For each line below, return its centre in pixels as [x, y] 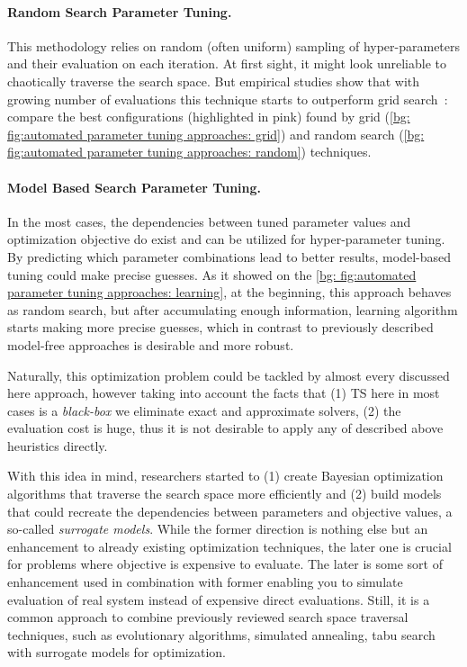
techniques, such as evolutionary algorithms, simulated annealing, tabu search [221, 634]
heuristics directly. [58, 445]
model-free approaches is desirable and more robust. [151, 344]
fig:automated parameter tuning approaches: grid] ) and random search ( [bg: [216, 134]
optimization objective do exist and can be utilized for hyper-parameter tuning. [226, 239]
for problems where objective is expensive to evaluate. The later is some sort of [225, 564]
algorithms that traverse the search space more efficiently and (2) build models [225, 494]
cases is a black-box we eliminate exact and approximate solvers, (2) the [204, 410]
